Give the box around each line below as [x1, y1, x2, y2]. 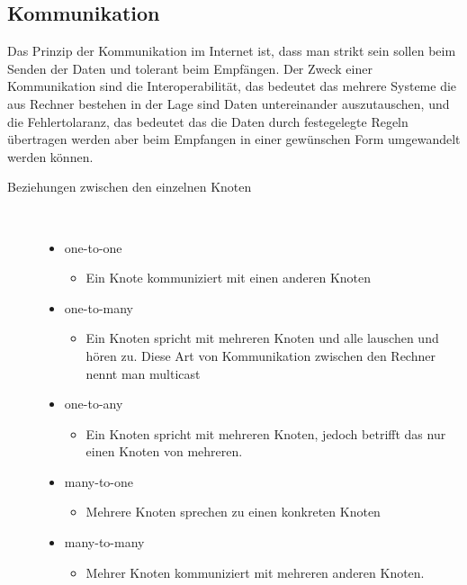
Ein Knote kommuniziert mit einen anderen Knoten [85, 268, 372, 287]
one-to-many [64, 298, 134, 317]
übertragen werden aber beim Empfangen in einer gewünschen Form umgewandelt [7, 130, 461, 148]
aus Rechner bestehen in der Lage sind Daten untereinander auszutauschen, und [7, 94, 450, 112]
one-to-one [64, 238, 122, 256]
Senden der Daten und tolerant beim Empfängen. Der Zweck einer [7, 58, 373, 77]
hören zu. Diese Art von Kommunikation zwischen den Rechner [85, 346, 436, 364]
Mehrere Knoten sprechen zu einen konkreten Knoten [85, 502, 381, 521]
